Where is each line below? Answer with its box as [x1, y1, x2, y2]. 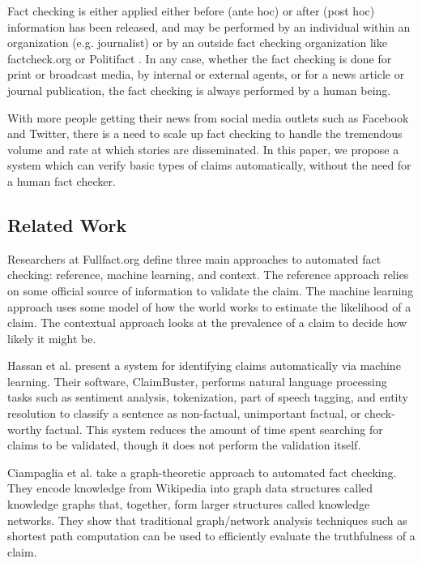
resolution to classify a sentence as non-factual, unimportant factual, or [7, 405, 361, 422]
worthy [7, 420, 42, 437]
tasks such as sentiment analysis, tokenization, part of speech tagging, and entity [7, 389, 408, 406]
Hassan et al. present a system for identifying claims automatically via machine [7, 357, 401, 374]
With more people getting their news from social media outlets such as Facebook [7, 109, 409, 126]
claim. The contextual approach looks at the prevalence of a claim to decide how [7, 314, 407, 331]
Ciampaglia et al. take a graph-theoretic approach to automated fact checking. [7, 463, 397, 480]
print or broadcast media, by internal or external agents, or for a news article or [7, 66, 405, 83]
